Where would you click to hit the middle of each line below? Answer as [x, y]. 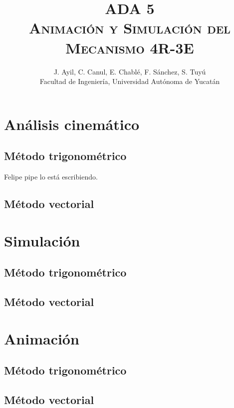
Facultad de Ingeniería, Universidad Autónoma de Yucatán [130, 81]
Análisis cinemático [72, 124]
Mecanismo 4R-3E [130, 47]
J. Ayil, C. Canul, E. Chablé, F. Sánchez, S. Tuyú [130, 71]
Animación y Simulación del [130, 28]
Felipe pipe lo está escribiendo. [51, 177]
